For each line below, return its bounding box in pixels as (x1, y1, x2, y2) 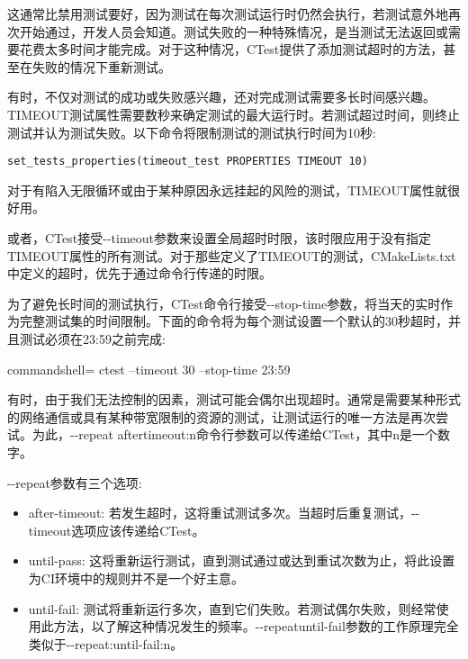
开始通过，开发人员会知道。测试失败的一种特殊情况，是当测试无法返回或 (19, 22, 448, 41)
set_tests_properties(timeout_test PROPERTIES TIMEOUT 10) (7, 155, 368, 168)
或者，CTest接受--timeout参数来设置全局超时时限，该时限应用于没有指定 (7, 229, 431, 247)
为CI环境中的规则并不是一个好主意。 (28, 568, 244, 587)
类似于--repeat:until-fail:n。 (28, 634, 184, 653)
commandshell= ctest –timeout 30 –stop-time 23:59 (7, 359, 291, 378)
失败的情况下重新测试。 (31, 57, 171, 76)
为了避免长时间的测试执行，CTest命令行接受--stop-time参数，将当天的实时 (7, 293, 441, 312)
